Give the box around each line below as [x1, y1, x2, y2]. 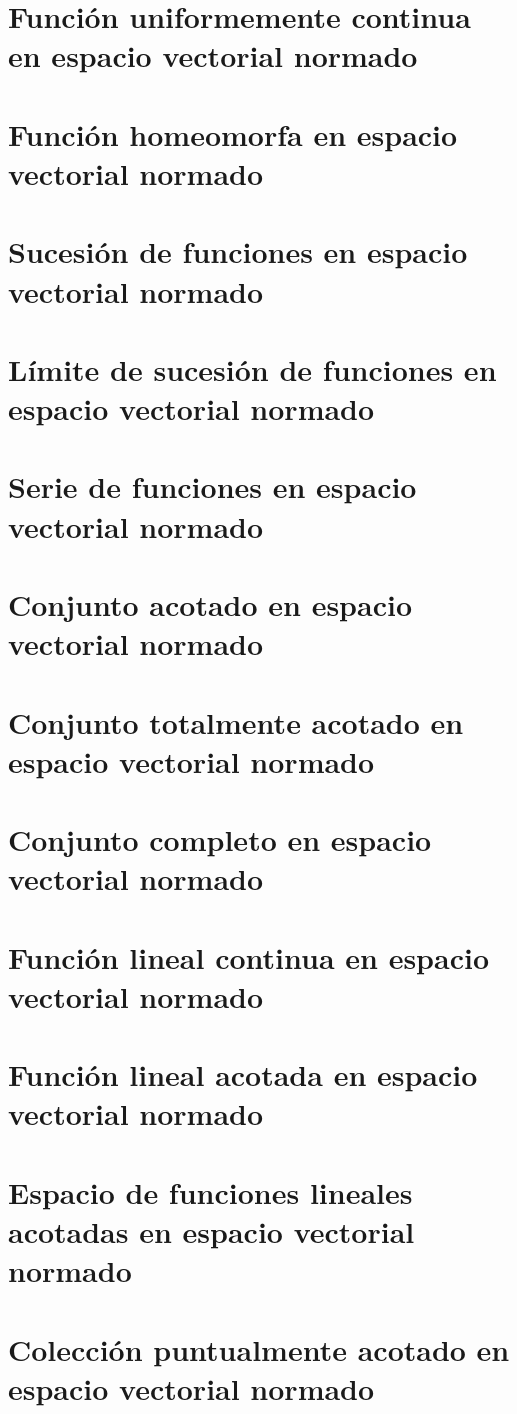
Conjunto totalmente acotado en [8, 701, 464, 742]
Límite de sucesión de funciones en [8, 348, 497, 389]
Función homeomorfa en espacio [8, 113, 458, 154]
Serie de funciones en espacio [8, 466, 417, 507]
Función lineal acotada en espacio [8, 1054, 478, 1095]
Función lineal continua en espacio [8, 936, 489, 977]
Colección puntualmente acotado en [8, 1328, 510, 1369]
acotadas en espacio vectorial [8, 1211, 415, 1251]
